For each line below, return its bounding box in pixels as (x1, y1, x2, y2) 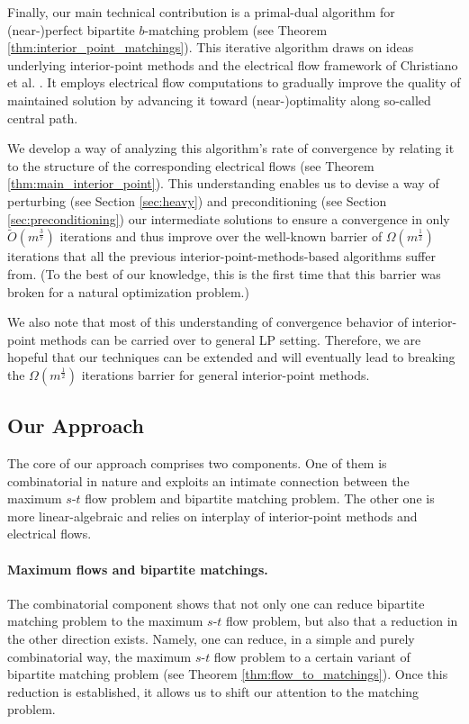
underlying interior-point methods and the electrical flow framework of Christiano (7, 55, 458, 74)
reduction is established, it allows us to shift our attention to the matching (7, 682, 419, 701)
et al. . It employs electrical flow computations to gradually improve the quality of (7, 73, 461, 92)
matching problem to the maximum (7, 611, 203, 630)
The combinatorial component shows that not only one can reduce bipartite (7, 593, 425, 612)
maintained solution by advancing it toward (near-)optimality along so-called (7, 90, 431, 109)
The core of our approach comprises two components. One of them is (7, 454, 387, 473)
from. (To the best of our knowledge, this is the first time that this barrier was (7, 264, 441, 283)
